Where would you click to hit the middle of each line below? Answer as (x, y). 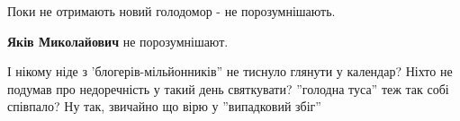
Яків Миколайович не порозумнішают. (118, 41)
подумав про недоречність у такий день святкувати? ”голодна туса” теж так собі (228, 88)
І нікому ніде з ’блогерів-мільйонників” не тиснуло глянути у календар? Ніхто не (230, 71)
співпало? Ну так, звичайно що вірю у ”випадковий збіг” (164, 106)
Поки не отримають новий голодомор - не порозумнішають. (171, 11)
